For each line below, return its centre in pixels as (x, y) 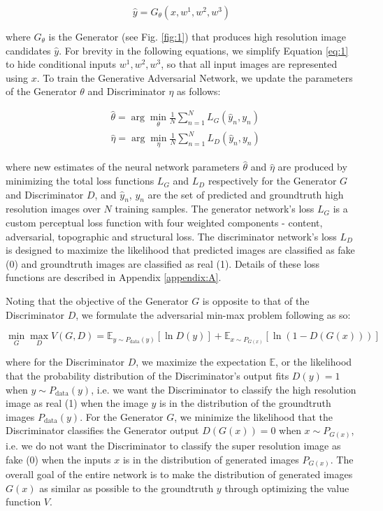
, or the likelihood (314, 362)
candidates (28, 50)
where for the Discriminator (65, 362)
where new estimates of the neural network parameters (123, 167)
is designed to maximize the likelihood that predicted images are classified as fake (180, 250)
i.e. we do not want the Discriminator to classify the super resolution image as (173, 445)
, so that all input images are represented (249, 64)
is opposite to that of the (256, 301)
